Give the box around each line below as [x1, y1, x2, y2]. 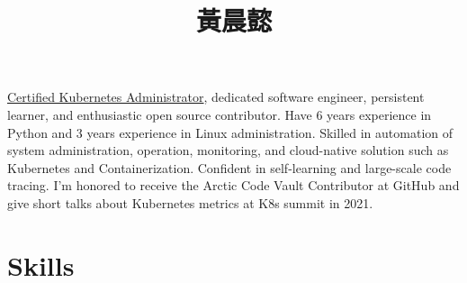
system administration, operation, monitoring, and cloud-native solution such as [7, 141, 449, 160]
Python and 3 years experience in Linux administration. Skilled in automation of [7, 123, 454, 141]
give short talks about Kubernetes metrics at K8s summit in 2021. [7, 193, 373, 212]
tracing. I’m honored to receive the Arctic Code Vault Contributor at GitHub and [7, 176, 460, 195]
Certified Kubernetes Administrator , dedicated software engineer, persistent [7, 87, 425, 106]
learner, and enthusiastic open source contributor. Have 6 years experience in [7, 105, 432, 123]
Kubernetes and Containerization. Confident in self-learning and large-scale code [7, 158, 452, 177]
